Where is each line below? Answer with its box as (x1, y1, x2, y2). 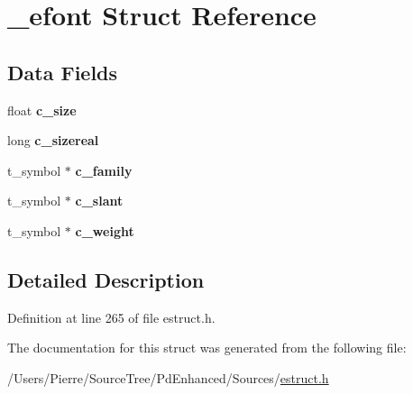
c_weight (75, 221, 134, 240)
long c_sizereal (7, 131, 99, 150)
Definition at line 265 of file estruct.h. (7, 307, 216, 326)
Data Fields (7, 58, 118, 86)
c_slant (75, 191, 124, 210)
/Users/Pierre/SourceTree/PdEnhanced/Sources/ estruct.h (7, 368, 329, 387)
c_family (75, 160, 133, 179)
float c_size (7, 100, 77, 119)
